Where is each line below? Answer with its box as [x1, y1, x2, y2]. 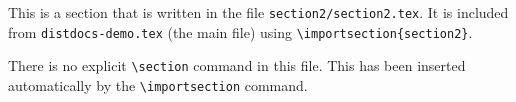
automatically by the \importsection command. [8, 74, 308, 95]
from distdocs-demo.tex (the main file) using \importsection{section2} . [8, 21, 473, 42]
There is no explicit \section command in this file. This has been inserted [8, 55, 466, 76]
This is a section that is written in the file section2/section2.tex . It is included [8, 2, 509, 22]
